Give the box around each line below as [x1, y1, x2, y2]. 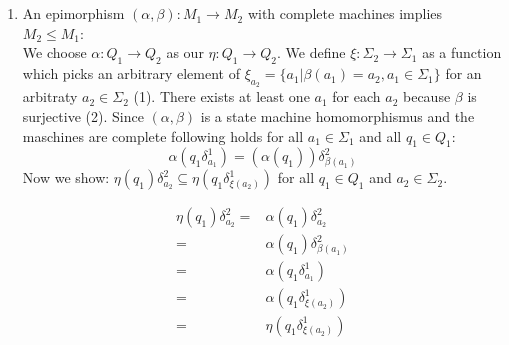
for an [445, 63, 482, 84]
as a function [422, 42, 502, 63]
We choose [22, 42, 87, 63]
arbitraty [22, 86, 78, 107]
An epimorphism [22, 3, 125, 24]
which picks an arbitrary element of [22, 63, 240, 84]
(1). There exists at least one [133, 86, 310, 107]
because [402, 86, 451, 107]
